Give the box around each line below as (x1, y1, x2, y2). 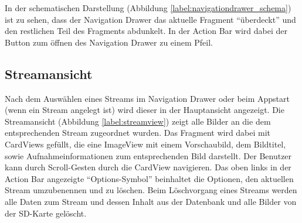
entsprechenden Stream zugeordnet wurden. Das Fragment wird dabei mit (5, 126, 271, 139)
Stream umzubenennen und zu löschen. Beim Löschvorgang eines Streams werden (5, 184, 297, 196)
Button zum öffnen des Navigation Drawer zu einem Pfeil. (5, 36, 213, 48)
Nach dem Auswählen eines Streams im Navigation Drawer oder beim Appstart (5, 92, 290, 104)
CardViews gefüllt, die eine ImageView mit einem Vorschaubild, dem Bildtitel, (5, 138, 286, 150)
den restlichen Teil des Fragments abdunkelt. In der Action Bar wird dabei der (5, 25, 287, 37)
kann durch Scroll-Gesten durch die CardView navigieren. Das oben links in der (5, 161, 291, 173)
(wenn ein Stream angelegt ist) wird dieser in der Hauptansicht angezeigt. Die (5, 104, 284, 116)
